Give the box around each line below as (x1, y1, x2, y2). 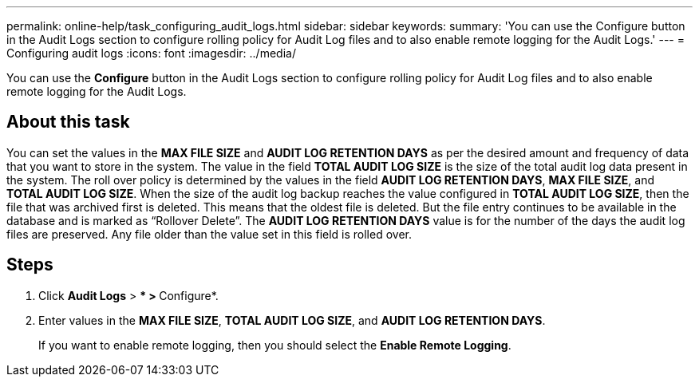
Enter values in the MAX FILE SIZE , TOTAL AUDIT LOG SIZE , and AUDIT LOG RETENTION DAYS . (38, 313, 546, 327)
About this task (6, 112, 130, 132)
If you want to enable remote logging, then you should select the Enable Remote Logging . (38, 338, 511, 352)
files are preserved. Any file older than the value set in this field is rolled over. (6, 227, 412, 241)
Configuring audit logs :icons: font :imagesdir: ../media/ (6, 46, 296, 60)
